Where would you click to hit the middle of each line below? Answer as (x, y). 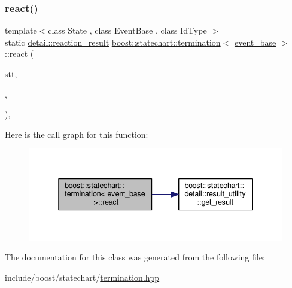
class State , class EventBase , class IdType (127, 30)
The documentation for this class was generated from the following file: (135, 257)
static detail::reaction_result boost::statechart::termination (113, 42)
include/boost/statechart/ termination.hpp (82, 277)
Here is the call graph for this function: (77, 134)
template (21, 30)
